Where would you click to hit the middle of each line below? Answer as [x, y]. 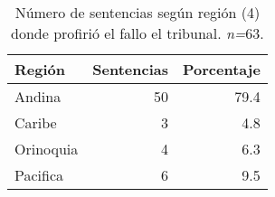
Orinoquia [47, 149]
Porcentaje [221, 69]
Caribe [36, 122]
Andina [38, 96]
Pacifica [39, 175]
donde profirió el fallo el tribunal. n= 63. [137, 33]
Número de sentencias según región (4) [137, 12]
